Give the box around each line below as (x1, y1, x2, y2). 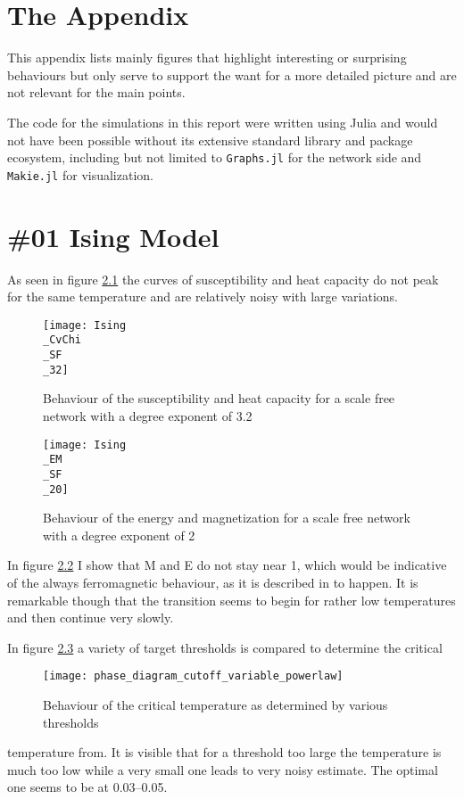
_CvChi (43, 334, 81, 347)
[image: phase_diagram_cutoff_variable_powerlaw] (43, 670, 344, 683)
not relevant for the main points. (7, 83, 186, 102)
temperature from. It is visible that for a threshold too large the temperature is (7, 743, 442, 762)
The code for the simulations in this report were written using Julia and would (7, 112, 438, 131)
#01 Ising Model (7, 218, 220, 254)
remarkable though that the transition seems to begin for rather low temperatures (7, 590, 456, 609)
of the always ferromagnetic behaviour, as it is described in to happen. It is (7, 572, 418, 591)
